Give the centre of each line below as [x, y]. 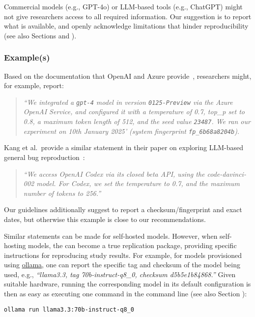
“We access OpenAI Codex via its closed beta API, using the [114, 174]
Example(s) [27, 57]
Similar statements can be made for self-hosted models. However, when [111, 236]
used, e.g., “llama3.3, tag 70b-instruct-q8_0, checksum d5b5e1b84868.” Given [120, 274]
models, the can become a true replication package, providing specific [132, 245]
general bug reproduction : [44, 157]
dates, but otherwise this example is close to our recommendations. [105, 219]
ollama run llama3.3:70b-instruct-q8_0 [69, 309]
